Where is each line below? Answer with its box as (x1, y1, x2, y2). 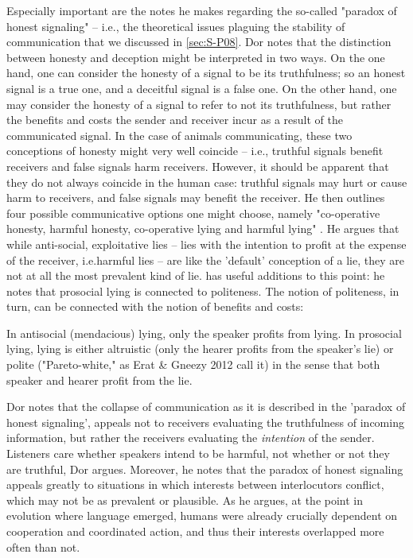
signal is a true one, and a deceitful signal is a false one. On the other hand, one (6, 79, 397, 96)
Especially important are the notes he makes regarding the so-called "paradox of (6, 2, 397, 18)
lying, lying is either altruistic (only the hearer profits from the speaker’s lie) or (6, 340, 394, 357)
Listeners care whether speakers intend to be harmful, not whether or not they (6, 445, 390, 462)
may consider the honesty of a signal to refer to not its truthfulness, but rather (6, 95, 392, 112)
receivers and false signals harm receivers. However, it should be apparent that (6, 157, 389, 174)
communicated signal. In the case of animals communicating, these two (6, 126, 353, 143)
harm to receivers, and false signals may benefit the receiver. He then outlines (6, 189, 385, 206)
